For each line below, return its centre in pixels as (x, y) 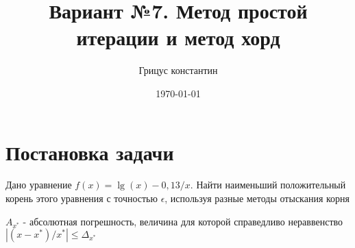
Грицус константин (178, 70)
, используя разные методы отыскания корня (257, 198)
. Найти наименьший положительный (268, 185)
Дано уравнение (39, 185)
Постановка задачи (90, 152)
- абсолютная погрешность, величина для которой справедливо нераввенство (183, 221)
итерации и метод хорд (178, 37)
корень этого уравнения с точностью (82, 198)
